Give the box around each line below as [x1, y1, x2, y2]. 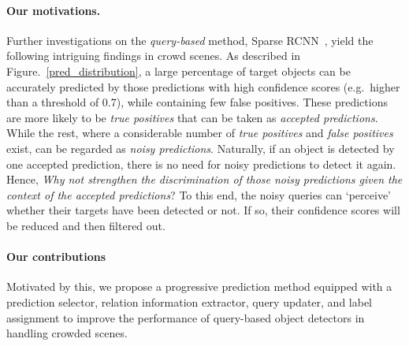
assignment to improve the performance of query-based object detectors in [6, 309, 365, 326]
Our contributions [6, 248, 106, 265]
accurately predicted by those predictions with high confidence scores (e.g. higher [6, 78, 400, 95]
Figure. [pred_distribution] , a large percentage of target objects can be [6, 62, 351, 79]
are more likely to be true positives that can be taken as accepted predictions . [6, 109, 378, 125]
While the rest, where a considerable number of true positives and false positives [6, 125, 393, 141]
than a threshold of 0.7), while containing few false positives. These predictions [6, 94, 388, 110]
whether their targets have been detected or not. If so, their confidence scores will [6, 202, 400, 218]
